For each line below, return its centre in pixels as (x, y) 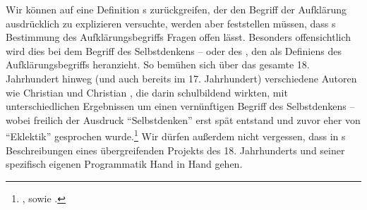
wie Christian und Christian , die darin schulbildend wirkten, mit (147, 92)
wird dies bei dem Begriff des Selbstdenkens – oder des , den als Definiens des (174, 50)
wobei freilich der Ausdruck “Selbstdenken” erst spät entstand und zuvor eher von (183, 119)
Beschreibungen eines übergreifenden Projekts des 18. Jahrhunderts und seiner (175, 150)
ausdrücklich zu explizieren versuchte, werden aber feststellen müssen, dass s (171, 23)
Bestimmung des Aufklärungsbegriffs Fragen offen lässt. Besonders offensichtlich (179, 37)
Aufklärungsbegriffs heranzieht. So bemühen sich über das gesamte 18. (158, 64)
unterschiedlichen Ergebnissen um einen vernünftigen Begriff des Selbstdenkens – (180, 106)
